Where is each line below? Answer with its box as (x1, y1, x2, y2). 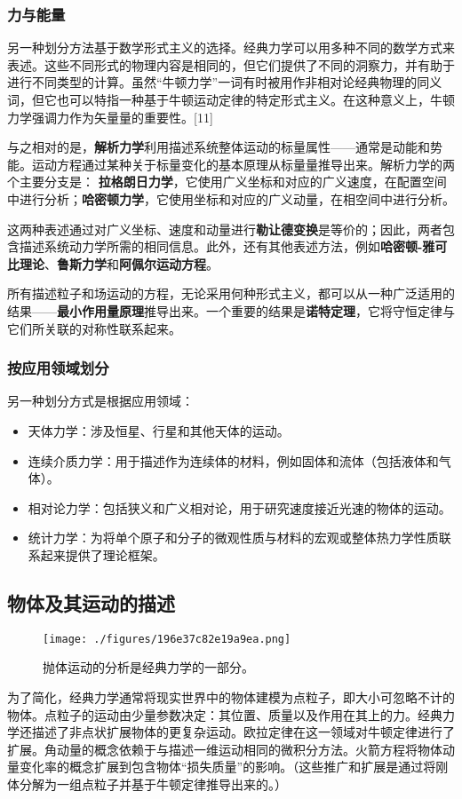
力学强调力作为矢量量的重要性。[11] (7, 107, 213, 126)
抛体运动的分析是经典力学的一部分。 (43, 658, 254, 676)
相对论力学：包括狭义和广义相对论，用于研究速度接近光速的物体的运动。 (28, 498, 451, 517)
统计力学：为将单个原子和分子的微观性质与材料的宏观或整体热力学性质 (28, 528, 439, 547)
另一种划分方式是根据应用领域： (7, 392, 194, 410)
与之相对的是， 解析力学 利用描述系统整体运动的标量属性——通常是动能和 (7, 138, 430, 156)
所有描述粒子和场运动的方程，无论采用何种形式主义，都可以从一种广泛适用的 (7, 284, 455, 303)
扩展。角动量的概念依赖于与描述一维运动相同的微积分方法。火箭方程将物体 (7, 740, 442, 758)
